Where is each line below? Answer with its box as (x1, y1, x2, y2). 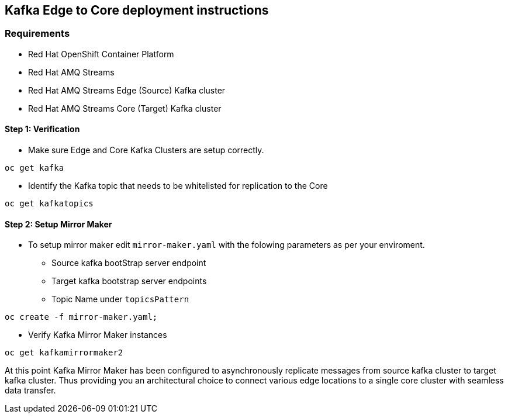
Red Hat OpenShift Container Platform (28, 49, 174, 59)
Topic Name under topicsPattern (51, 294, 189, 305)
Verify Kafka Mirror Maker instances (28, 330, 167, 340)
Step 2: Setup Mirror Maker (5, 219, 112, 229)
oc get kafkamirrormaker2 (5, 348, 123, 358)
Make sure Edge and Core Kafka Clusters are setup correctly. (28, 145, 264, 156)
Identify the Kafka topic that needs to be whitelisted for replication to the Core (28, 181, 328, 191)
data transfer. (5, 385, 56, 396)
